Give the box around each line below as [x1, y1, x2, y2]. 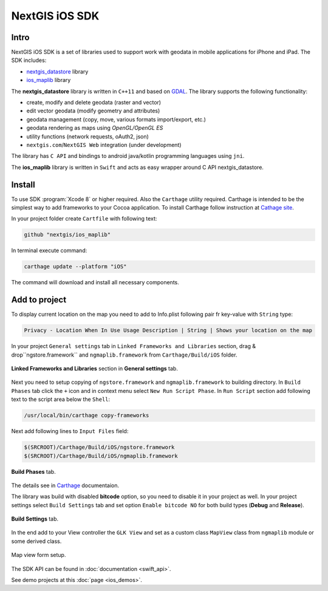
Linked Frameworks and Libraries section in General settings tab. [11, 365, 179, 372]
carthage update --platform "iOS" [24, 263, 127, 270]
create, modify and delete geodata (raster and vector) [26, 99, 161, 106]
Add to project [11, 295, 67, 305]
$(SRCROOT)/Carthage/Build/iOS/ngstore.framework [24, 444, 175, 451]
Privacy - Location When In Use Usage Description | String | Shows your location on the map [24, 327, 313, 334]
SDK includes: [11, 56, 47, 64]
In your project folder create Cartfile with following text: [11, 215, 157, 222]
